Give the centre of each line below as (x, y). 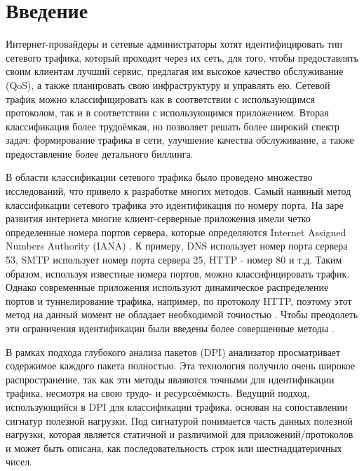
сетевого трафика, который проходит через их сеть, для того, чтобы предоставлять (182, 57)
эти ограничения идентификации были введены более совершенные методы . (170, 328)
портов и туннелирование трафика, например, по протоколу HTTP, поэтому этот (179, 300)
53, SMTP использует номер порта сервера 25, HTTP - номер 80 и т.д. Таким (174, 260)
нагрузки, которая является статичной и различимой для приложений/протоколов (180, 434)
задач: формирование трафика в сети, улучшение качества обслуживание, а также (180, 140)
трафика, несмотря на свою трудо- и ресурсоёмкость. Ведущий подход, (158, 393)
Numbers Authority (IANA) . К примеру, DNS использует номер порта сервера (177, 246)
